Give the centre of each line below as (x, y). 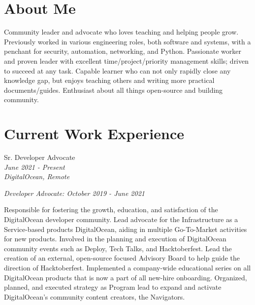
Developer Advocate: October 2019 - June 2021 (74, 193)
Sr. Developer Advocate (40, 157)
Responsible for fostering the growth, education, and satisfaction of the (111, 210)
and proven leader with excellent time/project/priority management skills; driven (127, 60)
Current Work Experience (94, 133)
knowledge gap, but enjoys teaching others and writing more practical (109, 80)
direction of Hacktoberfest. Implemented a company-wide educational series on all (127, 267)
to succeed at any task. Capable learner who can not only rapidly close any (117, 70)
